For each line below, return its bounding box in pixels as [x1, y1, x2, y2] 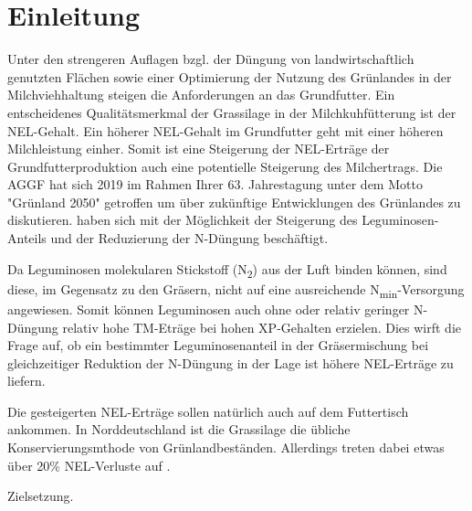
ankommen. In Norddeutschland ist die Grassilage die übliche [7, 420, 351, 439]
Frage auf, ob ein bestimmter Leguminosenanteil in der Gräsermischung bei [7, 335, 429, 355]
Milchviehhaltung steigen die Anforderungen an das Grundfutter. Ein [7, 85, 395, 104]
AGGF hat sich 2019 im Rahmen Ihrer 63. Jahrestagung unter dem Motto [7, 175, 423, 194]
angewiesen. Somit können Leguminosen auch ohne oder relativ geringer [7, 299, 410, 318]
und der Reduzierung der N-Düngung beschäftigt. [50, 229, 329, 248]
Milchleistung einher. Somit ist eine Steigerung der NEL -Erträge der [7, 139, 390, 158]
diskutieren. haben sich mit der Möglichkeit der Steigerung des [7, 210, 358, 229]
